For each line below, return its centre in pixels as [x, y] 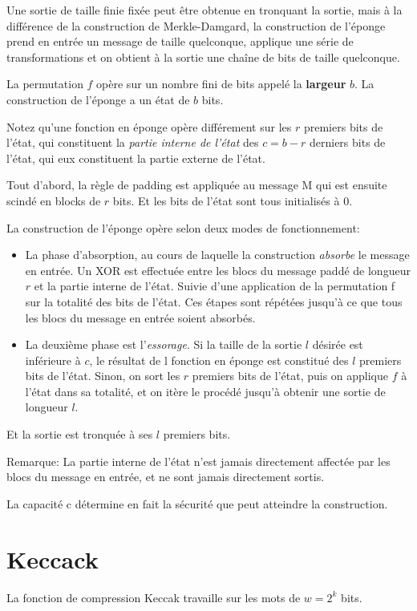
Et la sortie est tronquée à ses [80, 434]
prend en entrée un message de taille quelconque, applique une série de [180, 41]
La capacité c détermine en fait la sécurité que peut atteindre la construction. [197, 503]
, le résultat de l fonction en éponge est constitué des [219, 360]
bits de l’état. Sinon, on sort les [103, 376]
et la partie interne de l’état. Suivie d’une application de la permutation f [215, 286]
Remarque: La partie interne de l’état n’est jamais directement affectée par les [198, 461]
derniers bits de [347, 142]
